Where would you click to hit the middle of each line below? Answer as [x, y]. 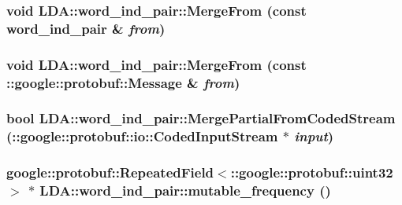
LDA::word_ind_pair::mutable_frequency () [185, 190]
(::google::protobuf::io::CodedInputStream [142, 136]
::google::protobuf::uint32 [312, 172]
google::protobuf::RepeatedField [110, 172]
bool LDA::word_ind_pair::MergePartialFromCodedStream [201, 118]
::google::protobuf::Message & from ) [123, 82]
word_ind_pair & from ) [86, 28]
